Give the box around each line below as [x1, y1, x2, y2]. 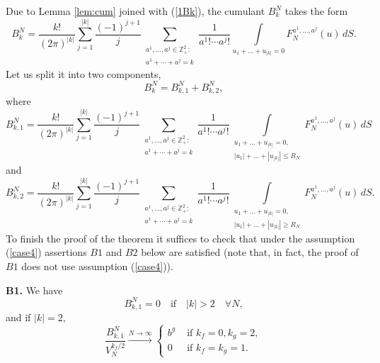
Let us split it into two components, [6, 66, 161, 81]
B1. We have [6, 282, 63, 297]
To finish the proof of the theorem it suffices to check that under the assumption [6, 230, 355, 245]
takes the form [284, 4, 348, 18]
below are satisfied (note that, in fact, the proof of [141, 245, 359, 259]
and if [6, 310, 31, 325]
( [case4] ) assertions [6, 245, 87, 259]
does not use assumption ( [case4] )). [21, 259, 173, 274]
